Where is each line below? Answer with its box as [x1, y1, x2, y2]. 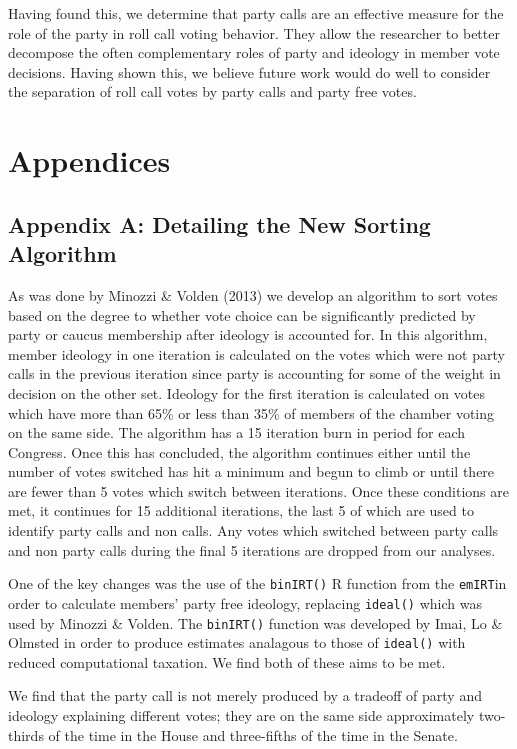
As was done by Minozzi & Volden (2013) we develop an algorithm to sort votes [8, 284, 498, 305]
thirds [8, 724, 44, 745]
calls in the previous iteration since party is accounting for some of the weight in [8, 363, 501, 384]
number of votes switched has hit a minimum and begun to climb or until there [8, 461, 495, 482]
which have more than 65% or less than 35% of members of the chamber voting [8, 402, 495, 423]
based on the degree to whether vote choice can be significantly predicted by [8, 304, 476, 325]
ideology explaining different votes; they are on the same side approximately [8, 705, 475, 726]
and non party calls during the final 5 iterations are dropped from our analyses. [8, 539, 496, 560]
